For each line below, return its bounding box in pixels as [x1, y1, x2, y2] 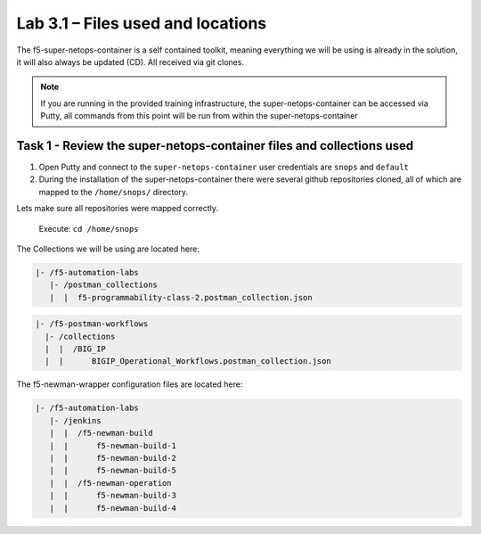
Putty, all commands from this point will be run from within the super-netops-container [40, 111, 358, 121]
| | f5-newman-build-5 [49, 465, 177, 476]
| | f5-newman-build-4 [49, 503, 177, 513]
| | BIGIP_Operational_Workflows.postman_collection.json [45, 357, 331, 366]
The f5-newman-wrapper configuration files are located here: [16, 379, 243, 390]
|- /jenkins [49, 415, 102, 425]
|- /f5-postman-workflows [35, 319, 149, 329]
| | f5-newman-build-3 [49, 490, 177, 501]
